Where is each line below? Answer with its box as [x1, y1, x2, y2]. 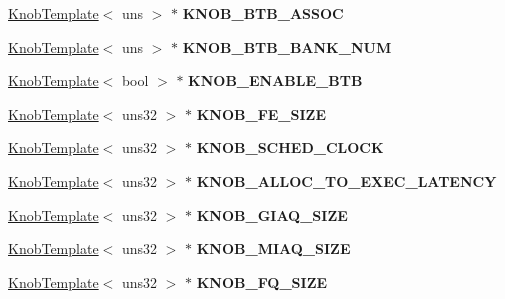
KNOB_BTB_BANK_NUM [182, 36, 392, 57]
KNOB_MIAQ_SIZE [196, 238, 351, 259]
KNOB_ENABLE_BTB [188, 70, 363, 91]
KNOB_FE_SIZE [196, 103, 326, 124]
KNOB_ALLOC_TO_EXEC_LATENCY [196, 170, 497, 191]
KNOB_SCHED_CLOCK [196, 137, 384, 158]
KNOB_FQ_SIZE [196, 271, 328, 292]
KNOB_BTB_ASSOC [182, 3, 344, 23]
